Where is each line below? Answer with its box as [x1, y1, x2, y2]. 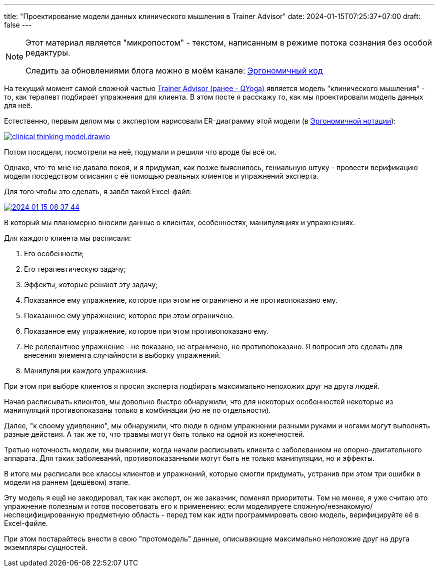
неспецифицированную [4, 510, 84, 519]
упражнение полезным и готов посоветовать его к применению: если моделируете [4, 502, 291, 510]
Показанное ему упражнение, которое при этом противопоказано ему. [24, 327, 269, 335]
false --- [4, 21, 32, 29]
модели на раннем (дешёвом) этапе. [4, 478, 130, 486]
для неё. [4, 101, 32, 110]
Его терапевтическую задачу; [24, 265, 126, 273]
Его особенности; [24, 249, 84, 258]
